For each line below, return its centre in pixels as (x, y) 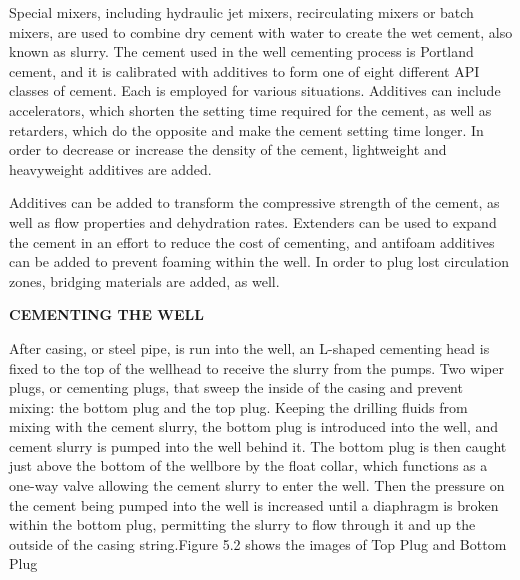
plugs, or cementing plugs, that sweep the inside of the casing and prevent (236, 387)
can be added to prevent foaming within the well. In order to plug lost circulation (259, 261)
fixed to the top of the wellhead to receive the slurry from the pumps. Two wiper (256, 367)
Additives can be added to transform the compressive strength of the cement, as (254, 202)
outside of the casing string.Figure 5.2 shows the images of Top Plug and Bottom (258, 543)
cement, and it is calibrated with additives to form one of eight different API (244, 70)
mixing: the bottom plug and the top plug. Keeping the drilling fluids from (238, 406)
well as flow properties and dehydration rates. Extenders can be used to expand (253, 221)
